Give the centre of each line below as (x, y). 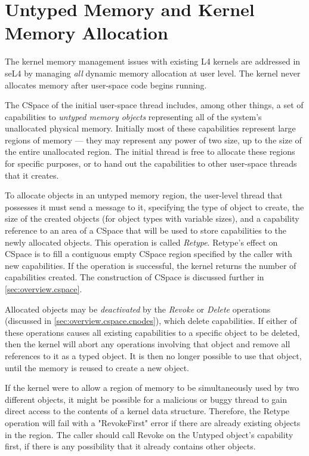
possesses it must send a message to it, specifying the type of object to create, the (154, 206)
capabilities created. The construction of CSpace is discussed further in (135, 277)
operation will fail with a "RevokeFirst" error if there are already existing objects (153, 422)
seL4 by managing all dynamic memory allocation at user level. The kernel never (153, 73)
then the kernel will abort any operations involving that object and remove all (148, 344)
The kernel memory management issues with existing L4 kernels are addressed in (153, 61)
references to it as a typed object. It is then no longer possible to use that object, (153, 355)
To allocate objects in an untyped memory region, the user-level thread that (144, 195)
